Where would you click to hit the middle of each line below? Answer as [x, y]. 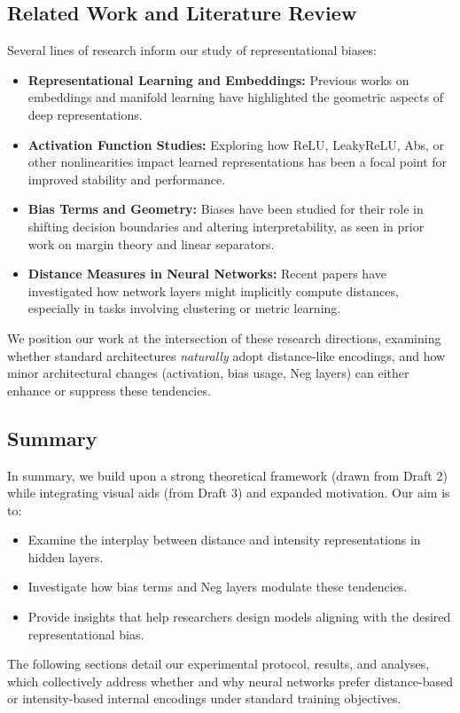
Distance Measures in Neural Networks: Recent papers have [207, 274]
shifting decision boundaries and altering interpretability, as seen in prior [226, 226]
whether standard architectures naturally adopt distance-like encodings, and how [226, 355]
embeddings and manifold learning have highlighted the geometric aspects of [235, 97]
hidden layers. [66, 556]
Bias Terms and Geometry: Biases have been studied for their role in [226, 209]
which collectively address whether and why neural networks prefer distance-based [230, 681]
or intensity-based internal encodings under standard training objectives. [204, 698]
